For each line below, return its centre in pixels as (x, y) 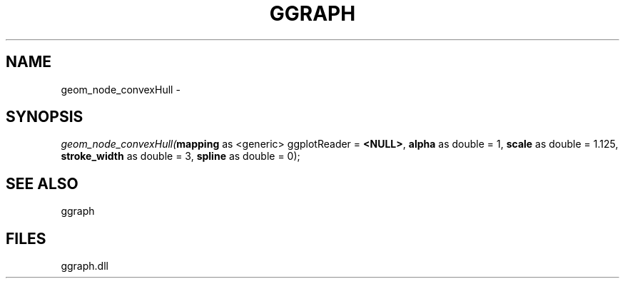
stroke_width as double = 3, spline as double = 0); (181, 156)
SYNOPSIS (45, 117)
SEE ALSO (42, 183)
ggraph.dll (85, 266)
